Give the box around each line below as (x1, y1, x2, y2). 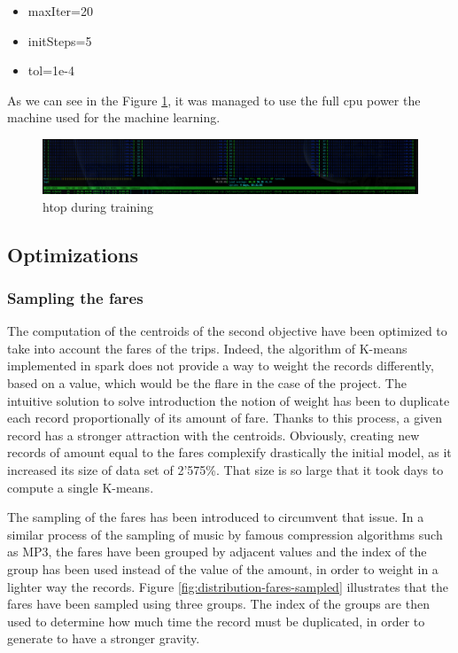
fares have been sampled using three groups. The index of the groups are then (7, 595, 430, 613)
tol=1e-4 (27, 61, 74, 80)
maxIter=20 (27, 2, 93, 19)
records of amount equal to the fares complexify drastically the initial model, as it (7, 443, 452, 462)
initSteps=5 (27, 31, 92, 50)
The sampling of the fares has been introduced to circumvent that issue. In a (7, 508, 424, 526)
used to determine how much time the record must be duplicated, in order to (7, 611, 425, 630)
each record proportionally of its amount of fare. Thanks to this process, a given (7, 408, 443, 427)
